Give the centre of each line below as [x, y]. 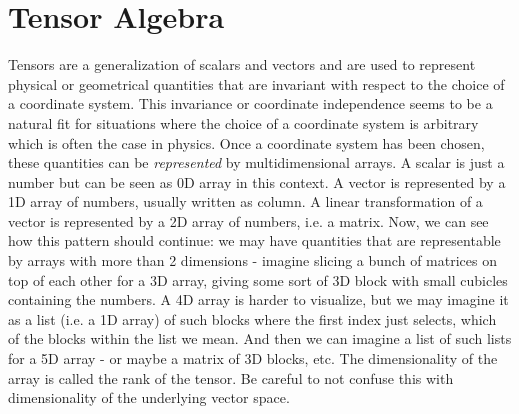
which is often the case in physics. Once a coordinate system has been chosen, [246, 142]
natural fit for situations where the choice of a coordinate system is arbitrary [243, 122]
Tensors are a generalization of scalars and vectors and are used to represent [242, 64]
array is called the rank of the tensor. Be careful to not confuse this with [231, 377]
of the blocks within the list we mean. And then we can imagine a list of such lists [260, 338]
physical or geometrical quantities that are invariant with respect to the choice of [256, 83]
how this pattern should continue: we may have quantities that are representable [254, 240]
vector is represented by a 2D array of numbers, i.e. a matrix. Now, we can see [248, 220]
